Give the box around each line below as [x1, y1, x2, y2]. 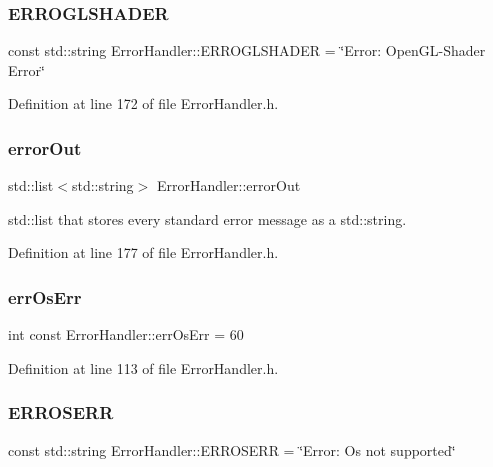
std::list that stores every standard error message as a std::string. [8, 208, 407, 229]
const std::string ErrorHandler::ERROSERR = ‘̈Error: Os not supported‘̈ [8, 439, 456, 460]
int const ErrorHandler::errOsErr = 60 [8, 324, 244, 345]
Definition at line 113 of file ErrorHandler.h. [8, 357, 279, 378]
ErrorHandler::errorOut [156, 175, 301, 196]
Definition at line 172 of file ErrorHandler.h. [8, 93, 279, 114]
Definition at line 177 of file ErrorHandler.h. [8, 242, 279, 263]
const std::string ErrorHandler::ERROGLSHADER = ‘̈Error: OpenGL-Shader [8, 40, 486, 61]
